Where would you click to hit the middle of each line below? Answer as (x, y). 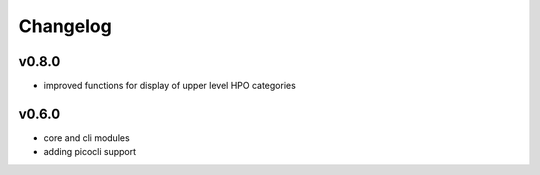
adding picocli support (90, 152)
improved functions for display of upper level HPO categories (170, 86)
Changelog (65, 26)
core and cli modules (86, 137)
